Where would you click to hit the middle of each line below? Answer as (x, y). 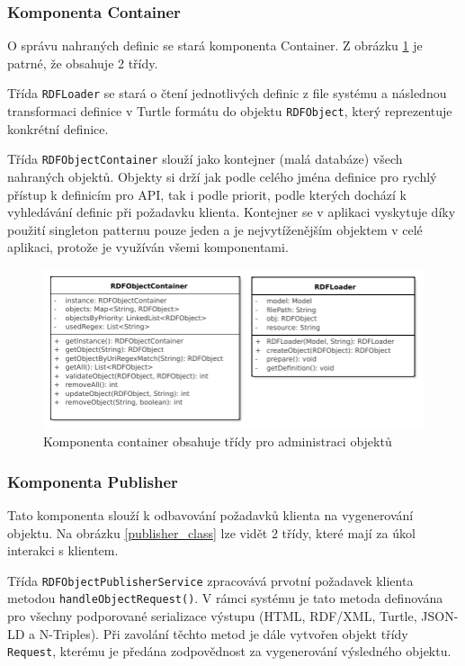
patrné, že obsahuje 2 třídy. (83, 63)
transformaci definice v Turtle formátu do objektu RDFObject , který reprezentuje (230, 111)
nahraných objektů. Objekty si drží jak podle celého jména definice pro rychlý (222, 176)
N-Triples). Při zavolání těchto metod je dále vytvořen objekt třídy (224, 633)
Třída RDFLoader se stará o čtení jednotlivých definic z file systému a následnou (227, 93)
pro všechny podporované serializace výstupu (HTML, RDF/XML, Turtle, (212, 616)
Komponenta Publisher (93, 481)
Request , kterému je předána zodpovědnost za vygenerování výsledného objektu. (229, 651)
